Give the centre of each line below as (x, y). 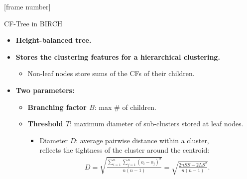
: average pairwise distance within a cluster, (142, 140)
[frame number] (27, 6)
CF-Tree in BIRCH (33, 23)
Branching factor (57, 107)
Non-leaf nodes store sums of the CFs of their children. (111, 73)
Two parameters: (45, 90)
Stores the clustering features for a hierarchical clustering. (118, 56)
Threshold (45, 124)
